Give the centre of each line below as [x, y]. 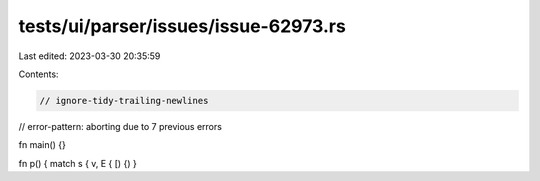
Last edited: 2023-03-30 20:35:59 [89, 56]
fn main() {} [42, 145]
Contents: [38, 74]
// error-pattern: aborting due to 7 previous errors [120, 126]
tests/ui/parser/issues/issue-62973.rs [182, 26]
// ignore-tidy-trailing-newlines [124, 100]
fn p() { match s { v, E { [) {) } [77, 163]
